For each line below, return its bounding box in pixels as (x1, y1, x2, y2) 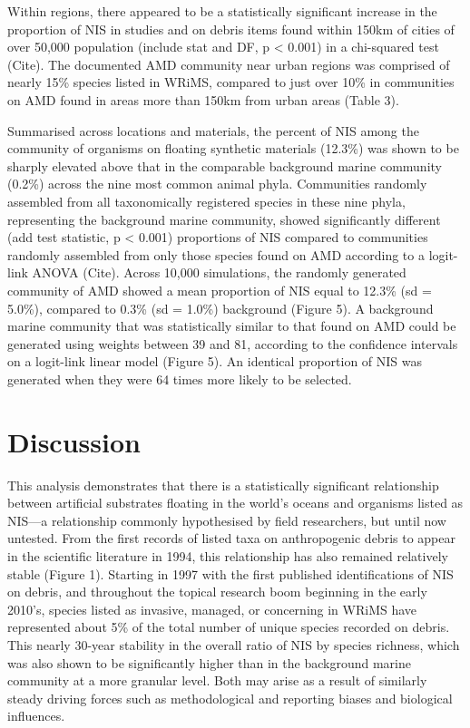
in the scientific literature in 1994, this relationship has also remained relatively (7, 546, 448, 565)
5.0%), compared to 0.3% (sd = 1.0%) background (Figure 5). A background (7, 298, 434, 317)
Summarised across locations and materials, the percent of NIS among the (7, 121, 419, 140)
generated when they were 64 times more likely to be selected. (7, 369, 352, 388)
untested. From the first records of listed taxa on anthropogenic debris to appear (7, 529, 455, 548)
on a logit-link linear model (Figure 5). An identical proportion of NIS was (7, 352, 423, 371)
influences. (7, 706, 65, 725)
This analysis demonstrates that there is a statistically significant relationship (7, 475, 439, 494)
